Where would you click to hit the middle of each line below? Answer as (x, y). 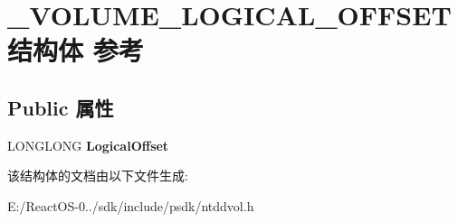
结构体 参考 (76, 50)
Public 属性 (61, 107)
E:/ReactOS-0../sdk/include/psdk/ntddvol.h (131, 205)
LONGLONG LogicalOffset (88, 145)
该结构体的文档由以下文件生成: (98, 176)
